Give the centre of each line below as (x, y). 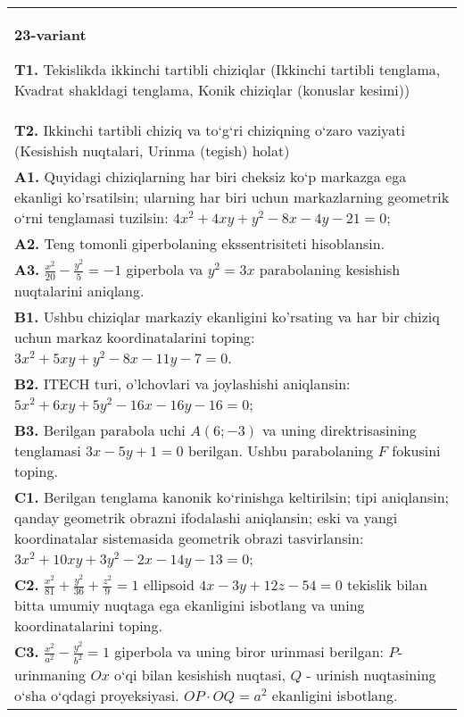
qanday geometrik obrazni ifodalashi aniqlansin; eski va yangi (206, 517)
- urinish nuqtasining (371, 675)
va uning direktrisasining (340, 429)
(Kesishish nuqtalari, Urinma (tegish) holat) (152, 150)
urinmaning (50, 675)
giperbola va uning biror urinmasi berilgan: (249, 652)
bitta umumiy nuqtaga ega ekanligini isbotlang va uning (190, 605)
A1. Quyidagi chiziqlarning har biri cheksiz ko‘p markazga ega (211, 176)
